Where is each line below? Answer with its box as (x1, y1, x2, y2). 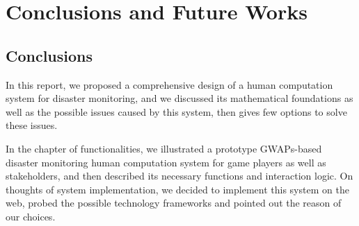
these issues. (6, 118, 58, 132)
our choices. (6, 209, 56, 223)
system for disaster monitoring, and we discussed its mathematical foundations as (6, 91, 353, 105)
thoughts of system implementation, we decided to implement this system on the (6, 182, 349, 196)
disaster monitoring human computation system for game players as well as (6, 155, 326, 169)
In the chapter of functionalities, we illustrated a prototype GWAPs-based (6, 141, 322, 155)
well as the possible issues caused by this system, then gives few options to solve (6, 104, 347, 119)
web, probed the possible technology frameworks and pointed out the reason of (6, 195, 342, 210)
